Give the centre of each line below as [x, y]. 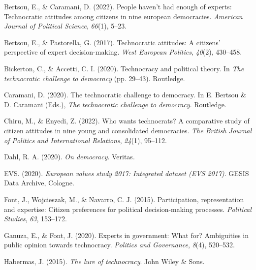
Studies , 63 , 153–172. [35, 219]
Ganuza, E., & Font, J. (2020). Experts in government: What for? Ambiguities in [127, 235]
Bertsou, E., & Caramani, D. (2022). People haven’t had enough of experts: [118, 6]
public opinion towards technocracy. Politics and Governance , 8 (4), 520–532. [119, 245]
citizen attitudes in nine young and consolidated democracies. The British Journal [128, 130]
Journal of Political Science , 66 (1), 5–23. [65, 26]
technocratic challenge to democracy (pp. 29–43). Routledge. [95, 78]
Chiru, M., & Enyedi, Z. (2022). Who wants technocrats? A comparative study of [127, 121]
